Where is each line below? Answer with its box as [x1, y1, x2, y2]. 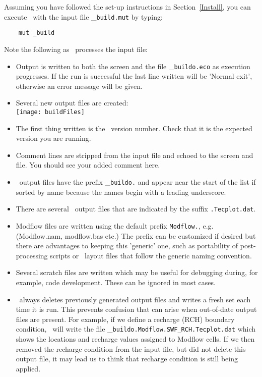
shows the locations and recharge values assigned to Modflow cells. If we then [16, 333, 255, 344]
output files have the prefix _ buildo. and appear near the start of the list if [19, 176, 256, 187]
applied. [16, 363, 41, 373]
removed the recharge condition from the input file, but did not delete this [16, 343, 246, 354]
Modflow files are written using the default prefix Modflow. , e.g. [16, 220, 214, 231]
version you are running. [16, 133, 91, 143]
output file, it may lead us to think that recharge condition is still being [16, 353, 238, 364]
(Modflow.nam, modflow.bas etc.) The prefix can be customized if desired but [16, 230, 256, 241]
